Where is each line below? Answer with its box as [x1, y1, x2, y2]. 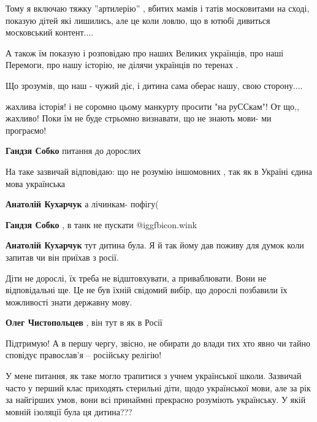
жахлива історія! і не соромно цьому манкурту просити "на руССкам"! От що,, [6, 99, 299, 112]
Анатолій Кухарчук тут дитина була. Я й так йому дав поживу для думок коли [6, 239, 304, 251]
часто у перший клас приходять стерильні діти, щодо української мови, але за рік [6, 381, 311, 394]
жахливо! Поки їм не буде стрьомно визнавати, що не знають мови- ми [6, 112, 272, 125]
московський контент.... [6, 26, 94, 39]
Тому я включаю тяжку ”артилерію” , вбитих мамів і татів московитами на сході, [6, 2, 310, 14]
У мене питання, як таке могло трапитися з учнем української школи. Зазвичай [6, 369, 302, 382]
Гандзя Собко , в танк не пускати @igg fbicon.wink [6, 218, 197, 231]
